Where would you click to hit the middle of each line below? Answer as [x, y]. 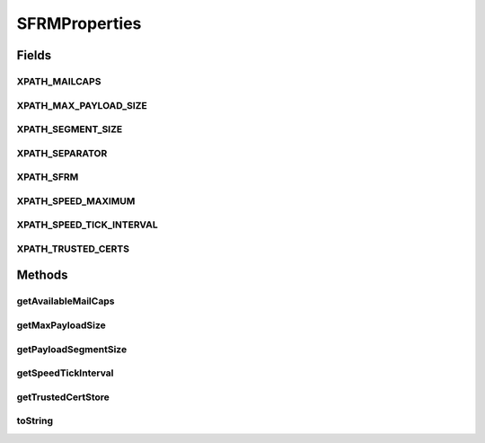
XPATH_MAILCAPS [59, 81]
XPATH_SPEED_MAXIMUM [76, 200]
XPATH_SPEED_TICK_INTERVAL [87, 225]
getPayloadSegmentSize [72, 349]
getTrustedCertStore [63, 397]
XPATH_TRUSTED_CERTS [73, 249]
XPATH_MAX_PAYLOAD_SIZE [82, 105]
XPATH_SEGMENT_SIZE [70, 129]
